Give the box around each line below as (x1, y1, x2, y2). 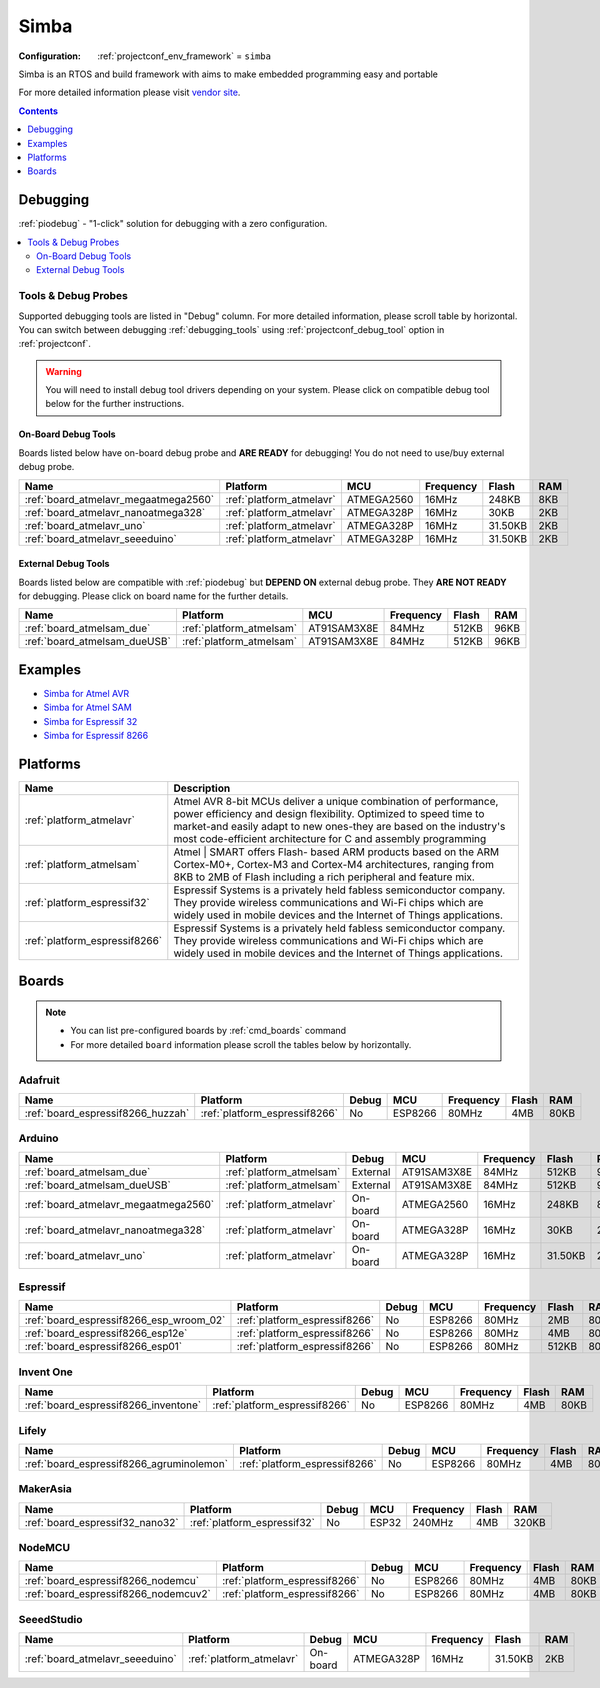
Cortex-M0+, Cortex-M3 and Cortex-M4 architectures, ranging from (173, 858, 495, 871)
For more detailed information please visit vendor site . (18, 86, 241, 99)
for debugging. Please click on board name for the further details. (18, 590, 289, 602)
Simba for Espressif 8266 (43, 730, 149, 742)
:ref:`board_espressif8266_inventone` (24, 1398, 202, 1412)
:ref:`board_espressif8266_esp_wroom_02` (24, 1313, 226, 1327)
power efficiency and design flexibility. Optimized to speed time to (173, 807, 485, 820)
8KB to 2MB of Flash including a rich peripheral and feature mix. (173, 870, 475, 884)
